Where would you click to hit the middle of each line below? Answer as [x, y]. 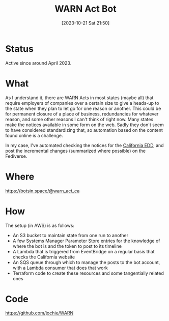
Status [20, 49]
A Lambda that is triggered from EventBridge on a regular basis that [83, 251]
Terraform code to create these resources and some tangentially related [88, 273]
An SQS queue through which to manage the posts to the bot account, [86, 262]
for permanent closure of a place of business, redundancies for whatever [82, 114]
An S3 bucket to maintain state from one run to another [71, 235]
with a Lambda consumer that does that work [60, 268]
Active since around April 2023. [38, 63]
